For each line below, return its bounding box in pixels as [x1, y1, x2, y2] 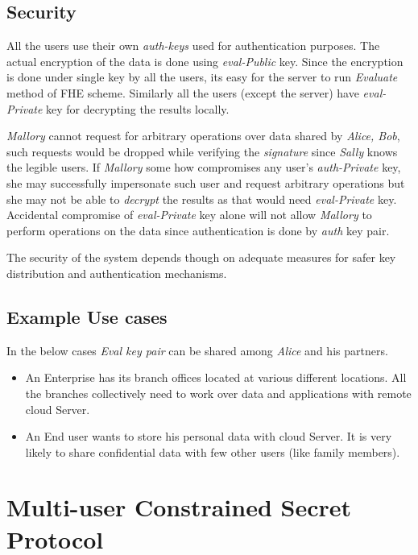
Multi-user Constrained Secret [6, 491, 352, 524]
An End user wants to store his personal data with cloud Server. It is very [25, 428, 392, 445]
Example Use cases [6, 304, 168, 329]
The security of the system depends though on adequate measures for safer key [6, 249, 396, 266]
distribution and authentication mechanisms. [6, 264, 227, 281]
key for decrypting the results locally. [46, 100, 230, 117]
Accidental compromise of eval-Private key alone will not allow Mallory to [6, 206, 372, 223]
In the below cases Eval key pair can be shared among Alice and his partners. [6, 342, 388, 358]
